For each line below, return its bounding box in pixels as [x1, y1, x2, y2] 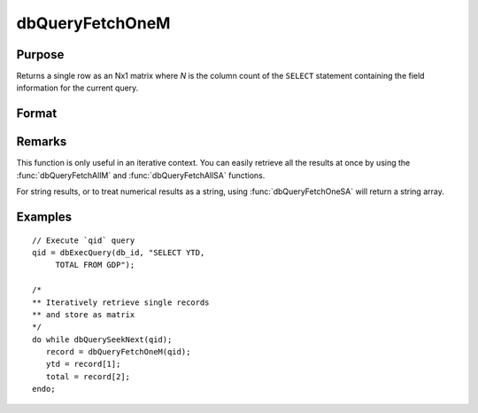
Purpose [16, 47, 65, 62]
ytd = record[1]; [45, 359, 121, 370]
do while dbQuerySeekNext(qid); [32, 334, 173, 345]
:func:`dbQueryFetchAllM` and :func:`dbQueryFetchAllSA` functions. [16, 169, 266, 181]
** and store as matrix [32, 309, 135, 319]
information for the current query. [16, 82, 139, 93]
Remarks [16, 134, 67, 150]
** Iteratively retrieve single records [32, 297, 210, 308]
